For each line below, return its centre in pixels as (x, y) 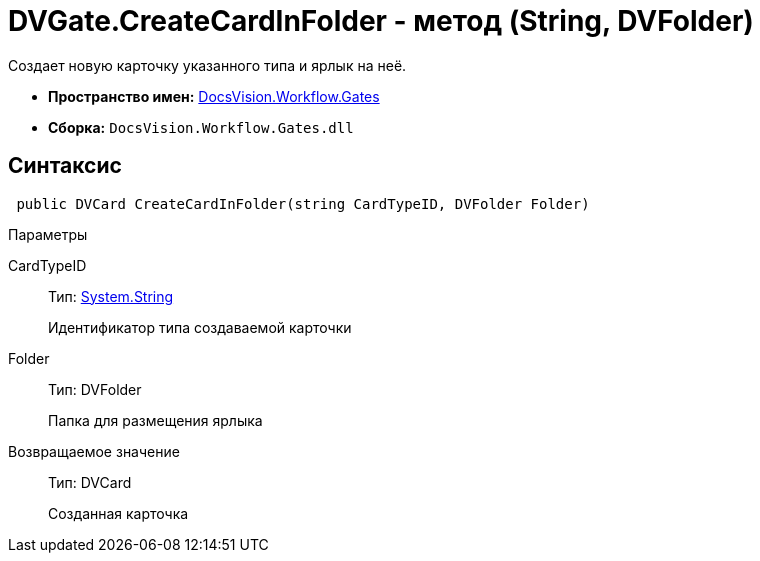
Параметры (48, 234)
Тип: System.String (111, 296)
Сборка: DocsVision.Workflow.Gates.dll (201, 127)
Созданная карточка (118, 513)
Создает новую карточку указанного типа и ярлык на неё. (207, 65)
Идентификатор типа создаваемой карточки (200, 327)
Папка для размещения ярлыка (155, 420)
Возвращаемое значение (94, 451)
